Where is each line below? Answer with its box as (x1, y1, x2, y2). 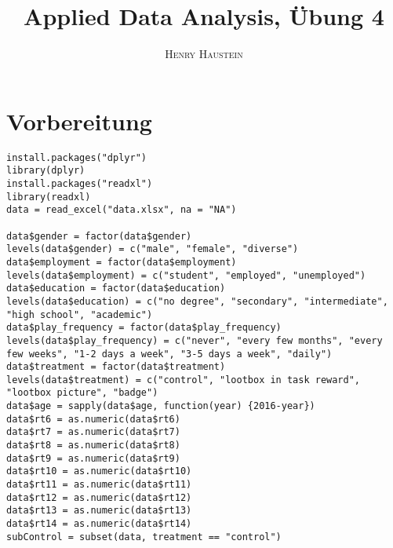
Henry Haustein (165, 46, 243, 62)
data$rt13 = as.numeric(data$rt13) (6, 505, 192, 517)
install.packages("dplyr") (6, 152, 147, 163)
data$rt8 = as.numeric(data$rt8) (6, 440, 180, 451)
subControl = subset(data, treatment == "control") (6, 531, 282, 543)
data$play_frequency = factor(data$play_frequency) (6, 322, 282, 334)
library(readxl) (6, 191, 91, 203)
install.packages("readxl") (6, 177, 153, 189)
